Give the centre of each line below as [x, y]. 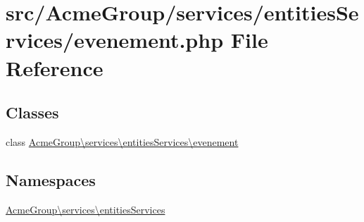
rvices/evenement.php [115, 40]
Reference [55, 67]
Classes [32, 112]
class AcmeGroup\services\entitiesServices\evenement [122, 141]
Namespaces [51, 179]
